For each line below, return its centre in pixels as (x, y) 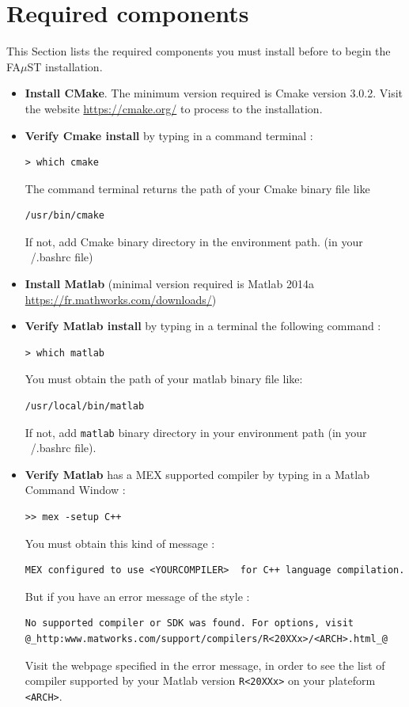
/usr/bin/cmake (65, 216)
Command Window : (75, 490)
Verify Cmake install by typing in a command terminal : (169, 135)
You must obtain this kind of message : (120, 543)
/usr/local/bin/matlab (85, 407)
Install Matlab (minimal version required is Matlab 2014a (169, 284)
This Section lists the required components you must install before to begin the (199, 51)
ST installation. (65, 66)
